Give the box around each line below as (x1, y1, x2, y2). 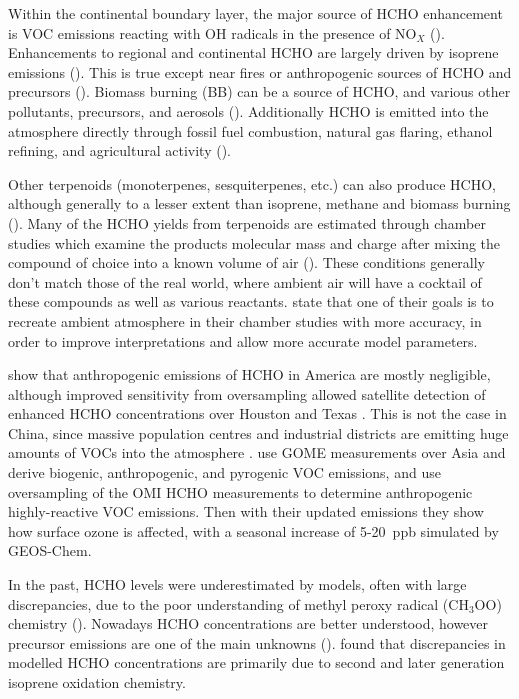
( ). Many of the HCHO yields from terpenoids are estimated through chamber (8, 212, 486, 233)
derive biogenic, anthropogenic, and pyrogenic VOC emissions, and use (8, 462, 441, 483)
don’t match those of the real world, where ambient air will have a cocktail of (8, 271, 482, 292)
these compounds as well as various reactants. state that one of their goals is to (8, 291, 494, 312)
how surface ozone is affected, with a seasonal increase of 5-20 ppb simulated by (8, 520, 499, 541)
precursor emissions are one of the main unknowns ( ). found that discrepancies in (8, 632, 506, 653)
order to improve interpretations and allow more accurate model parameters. (8, 330, 478, 351)
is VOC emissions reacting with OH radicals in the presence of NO (8, 22, 417, 43)
